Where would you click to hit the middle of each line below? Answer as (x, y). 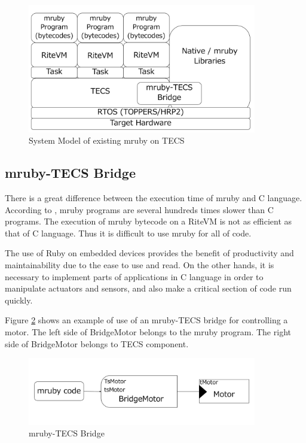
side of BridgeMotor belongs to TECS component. (97, 343)
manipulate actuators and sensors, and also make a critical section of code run (148, 288)
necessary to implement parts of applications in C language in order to (134, 276)
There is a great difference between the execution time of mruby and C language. (154, 197)
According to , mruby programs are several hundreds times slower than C (139, 209)
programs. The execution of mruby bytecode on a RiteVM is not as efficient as (149, 221)
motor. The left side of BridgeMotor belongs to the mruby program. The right (148, 331)
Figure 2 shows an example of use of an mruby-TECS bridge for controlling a (146, 320)
